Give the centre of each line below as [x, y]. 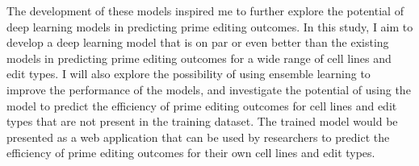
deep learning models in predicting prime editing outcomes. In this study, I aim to [210, 26]
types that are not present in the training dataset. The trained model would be [202, 121]
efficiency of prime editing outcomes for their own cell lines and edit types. [191, 153]
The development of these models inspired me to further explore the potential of [205, 10]
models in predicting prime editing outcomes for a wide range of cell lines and [199, 58]
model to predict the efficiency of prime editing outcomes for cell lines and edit [202, 105]
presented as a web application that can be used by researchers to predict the [198, 137]
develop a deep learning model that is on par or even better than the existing [198, 42]
